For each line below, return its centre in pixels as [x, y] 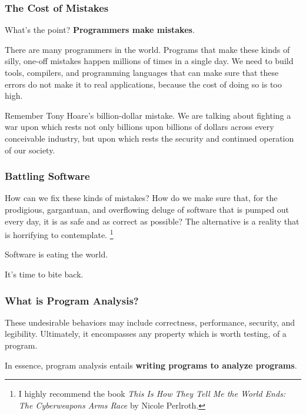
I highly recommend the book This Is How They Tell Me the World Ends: [152, 394]
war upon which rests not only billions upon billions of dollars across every [139, 127]
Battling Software [47, 176]
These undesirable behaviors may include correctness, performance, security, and [150, 322]
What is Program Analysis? [72, 300]
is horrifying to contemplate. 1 [59, 234]
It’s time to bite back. [44, 274]
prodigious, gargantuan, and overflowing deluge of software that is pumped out [147, 209]
